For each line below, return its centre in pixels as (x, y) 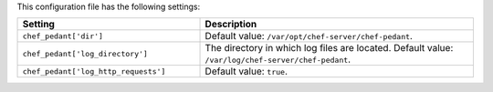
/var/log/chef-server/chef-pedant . (278, 59)
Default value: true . (246, 71)
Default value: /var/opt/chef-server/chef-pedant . (309, 36)
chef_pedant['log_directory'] (85, 53)
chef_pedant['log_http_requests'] (94, 72)
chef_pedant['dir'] (63, 36)
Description (231, 25)
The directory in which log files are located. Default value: (329, 48)
